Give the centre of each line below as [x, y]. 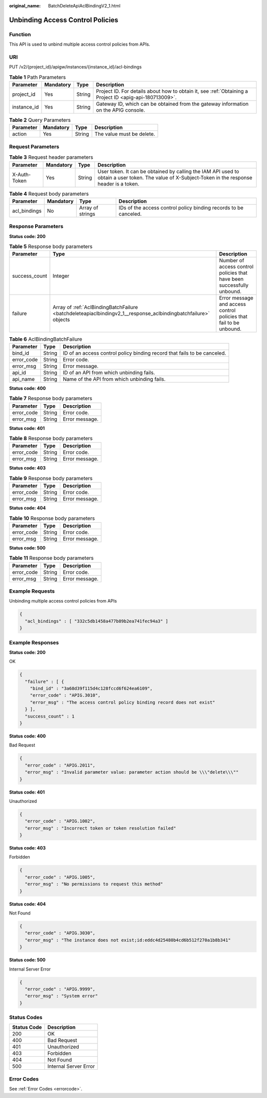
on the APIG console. [120, 110]
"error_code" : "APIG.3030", [60, 933]
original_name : [25, 6]
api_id [19, 372]
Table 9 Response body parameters [51, 478]
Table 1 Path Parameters [38, 77]
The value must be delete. [125, 134]
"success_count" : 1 [50, 716]
